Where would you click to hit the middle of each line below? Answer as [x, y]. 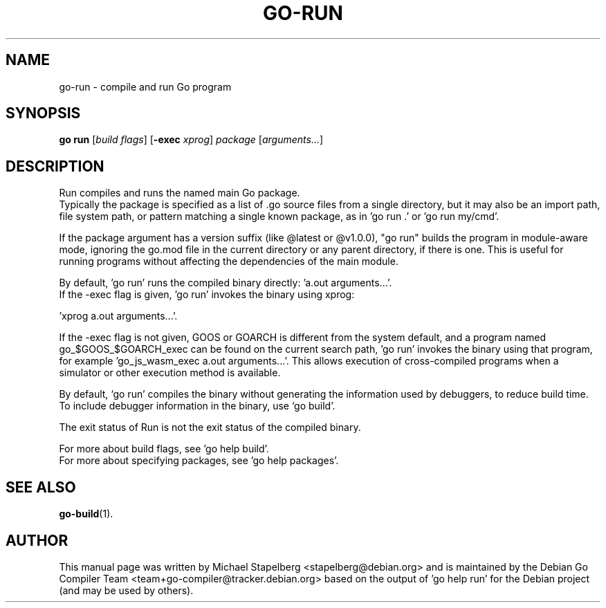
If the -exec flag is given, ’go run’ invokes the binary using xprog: [207, 295]
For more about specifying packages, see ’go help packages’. [199, 461]
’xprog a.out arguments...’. [118, 316]
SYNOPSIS [43, 113]
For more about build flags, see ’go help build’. [164, 449]
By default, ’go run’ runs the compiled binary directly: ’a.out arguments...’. [226, 283]
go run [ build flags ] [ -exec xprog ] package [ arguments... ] [191, 140]
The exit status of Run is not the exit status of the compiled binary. [210, 427]
